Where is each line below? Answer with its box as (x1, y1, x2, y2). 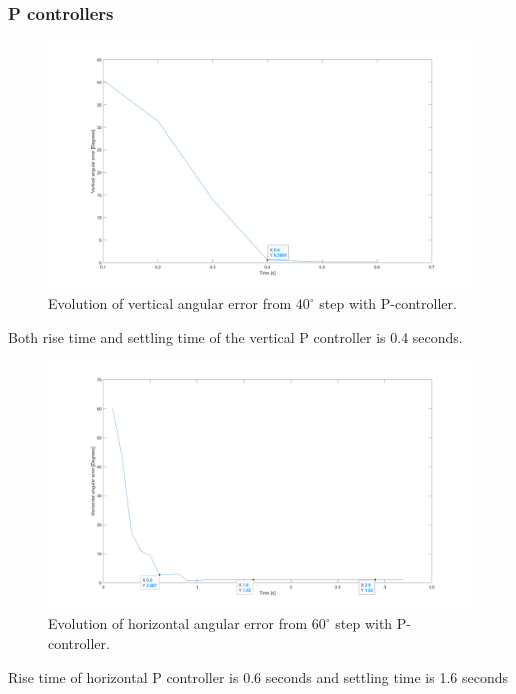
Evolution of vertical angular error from (48, 293, 292, 314)
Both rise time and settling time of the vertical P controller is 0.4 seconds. (8, 326, 463, 347)
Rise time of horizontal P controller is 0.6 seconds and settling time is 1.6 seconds (8, 666, 509, 687)
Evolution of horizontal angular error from (48, 613, 308, 634)
